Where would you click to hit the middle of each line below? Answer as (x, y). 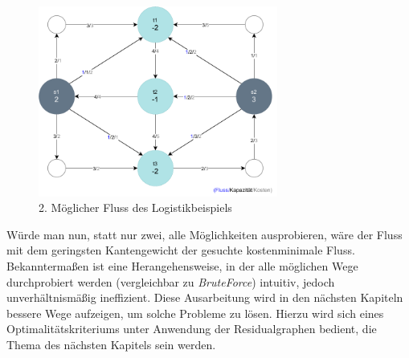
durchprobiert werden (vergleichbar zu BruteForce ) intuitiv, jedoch (171, 281)
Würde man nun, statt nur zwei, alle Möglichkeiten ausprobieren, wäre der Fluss (204, 234)
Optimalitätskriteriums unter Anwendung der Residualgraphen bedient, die (192, 329)
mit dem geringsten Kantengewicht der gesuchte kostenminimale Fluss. (181, 250)
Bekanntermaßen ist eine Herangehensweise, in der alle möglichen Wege (182, 265)
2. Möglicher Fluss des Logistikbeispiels (135, 207)
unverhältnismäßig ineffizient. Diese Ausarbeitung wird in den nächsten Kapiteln (205, 297)
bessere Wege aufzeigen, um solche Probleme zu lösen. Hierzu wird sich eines (195, 313)
